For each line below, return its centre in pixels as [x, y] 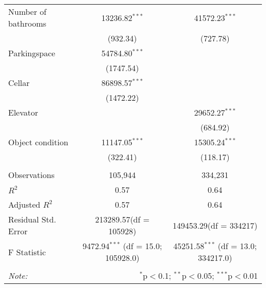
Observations [31, 175]
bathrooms [27, 23]
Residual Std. [32, 219]
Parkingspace [32, 53]
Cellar [19, 83]
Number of [27, 12]
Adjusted [24, 204]
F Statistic [27, 252]
